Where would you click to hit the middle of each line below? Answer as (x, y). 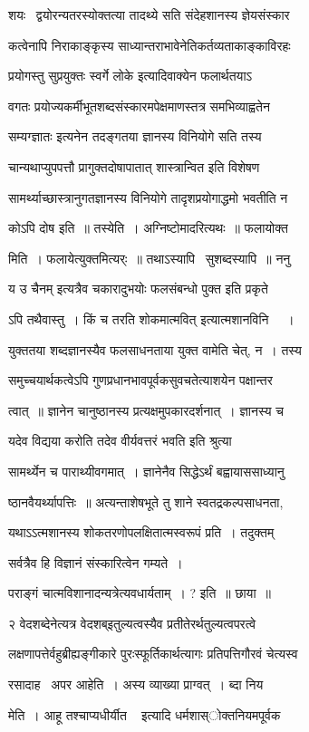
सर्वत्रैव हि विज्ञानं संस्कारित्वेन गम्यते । (96, 562)
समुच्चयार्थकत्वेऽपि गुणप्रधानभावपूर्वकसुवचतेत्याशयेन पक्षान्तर (140, 380)
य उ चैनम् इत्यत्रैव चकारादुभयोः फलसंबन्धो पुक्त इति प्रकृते (138, 289)
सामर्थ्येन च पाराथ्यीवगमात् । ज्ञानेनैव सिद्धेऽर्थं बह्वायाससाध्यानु (146, 471)
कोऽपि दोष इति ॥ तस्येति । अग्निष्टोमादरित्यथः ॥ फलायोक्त (148, 228)
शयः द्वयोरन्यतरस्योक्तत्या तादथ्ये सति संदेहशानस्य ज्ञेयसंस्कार (149, 14)
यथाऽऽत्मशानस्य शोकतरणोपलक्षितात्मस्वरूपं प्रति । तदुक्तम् (141, 532)
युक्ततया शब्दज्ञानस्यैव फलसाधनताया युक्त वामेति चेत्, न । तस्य (155, 349)
